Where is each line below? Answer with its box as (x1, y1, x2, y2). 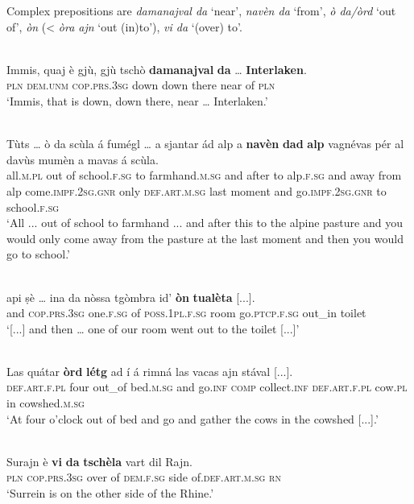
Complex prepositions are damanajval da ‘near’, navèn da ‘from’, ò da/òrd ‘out (6, 2, 396, 19)
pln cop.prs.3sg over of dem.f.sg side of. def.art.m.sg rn (6, 469, 281, 485)
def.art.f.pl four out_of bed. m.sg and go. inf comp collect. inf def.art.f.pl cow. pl (6, 378, 408, 395)
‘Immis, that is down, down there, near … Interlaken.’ (6, 92, 268, 109)
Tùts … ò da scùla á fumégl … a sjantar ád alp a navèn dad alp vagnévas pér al (6, 135, 404, 152)
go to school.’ (6, 246, 71, 262)
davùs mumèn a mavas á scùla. (6, 151, 159, 167)
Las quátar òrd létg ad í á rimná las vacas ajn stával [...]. (6, 362, 293, 379)
